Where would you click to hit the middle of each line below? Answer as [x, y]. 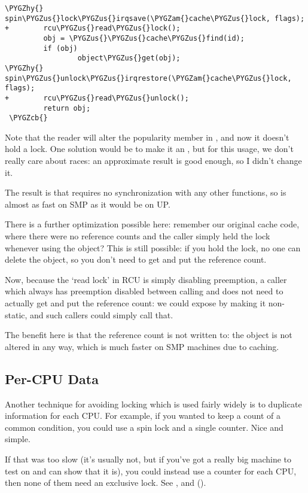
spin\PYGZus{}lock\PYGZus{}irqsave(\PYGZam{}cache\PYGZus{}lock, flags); [155, 18]
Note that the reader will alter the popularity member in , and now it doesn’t [147, 137]
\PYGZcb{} [28, 118]
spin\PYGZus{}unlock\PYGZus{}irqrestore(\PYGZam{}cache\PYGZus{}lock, [148, 78]
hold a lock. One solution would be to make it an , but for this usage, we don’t [149, 149]
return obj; [67, 108]
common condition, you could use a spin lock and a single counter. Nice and [144, 427]
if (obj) [60, 48]
